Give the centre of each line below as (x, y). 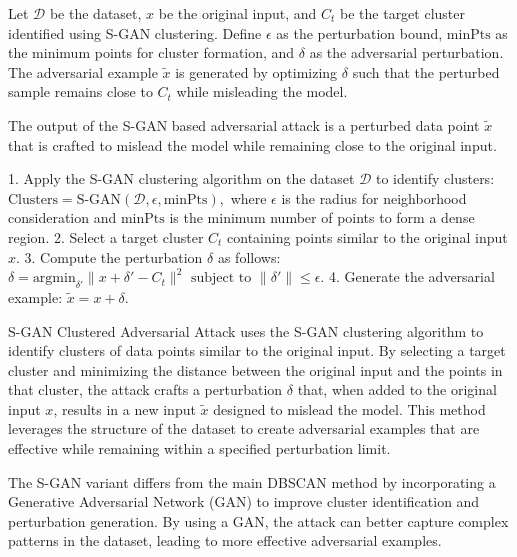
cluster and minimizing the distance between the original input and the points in (255, 369)
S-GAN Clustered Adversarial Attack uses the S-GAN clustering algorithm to (246, 330)
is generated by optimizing (256, 71)
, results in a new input (124, 408)
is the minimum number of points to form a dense (322, 217)
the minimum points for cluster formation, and (151, 52)
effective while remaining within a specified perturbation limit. (199, 448)
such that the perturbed (426, 71)
